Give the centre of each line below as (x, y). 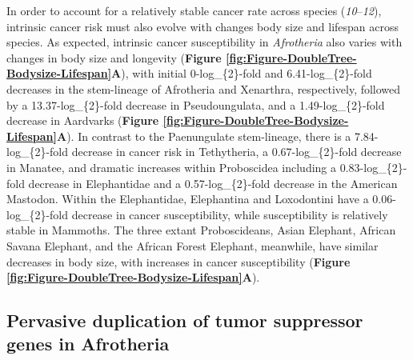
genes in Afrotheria (88, 344)
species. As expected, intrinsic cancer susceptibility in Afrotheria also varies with (204, 42)
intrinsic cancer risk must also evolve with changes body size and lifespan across (203, 26)
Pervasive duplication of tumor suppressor (185, 320)
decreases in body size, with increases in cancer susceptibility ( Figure (178, 261)
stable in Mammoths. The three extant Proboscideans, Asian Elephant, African (201, 230)
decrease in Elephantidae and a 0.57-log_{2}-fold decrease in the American (213, 183)
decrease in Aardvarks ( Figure (83, 120)
